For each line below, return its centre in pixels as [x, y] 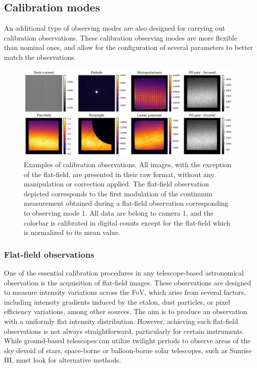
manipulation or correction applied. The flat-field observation [116, 184]
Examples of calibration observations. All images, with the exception [128, 164]
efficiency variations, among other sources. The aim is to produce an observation [126, 311]
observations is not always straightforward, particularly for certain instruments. [124, 331]
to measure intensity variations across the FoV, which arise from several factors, [125, 292]
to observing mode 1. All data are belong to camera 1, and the [119, 213]
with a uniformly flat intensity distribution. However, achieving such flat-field [121, 321]
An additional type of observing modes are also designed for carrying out [115, 28]
